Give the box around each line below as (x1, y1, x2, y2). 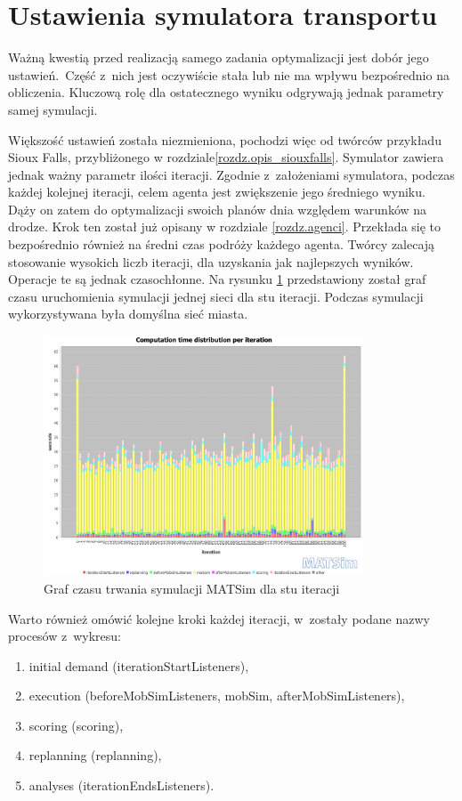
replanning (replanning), (28, 746, 162, 765)
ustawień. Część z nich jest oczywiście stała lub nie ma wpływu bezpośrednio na (8, 65, 450, 84)
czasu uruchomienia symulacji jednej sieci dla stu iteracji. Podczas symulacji (8, 287, 424, 305)
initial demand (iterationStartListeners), (28, 656, 249, 675)
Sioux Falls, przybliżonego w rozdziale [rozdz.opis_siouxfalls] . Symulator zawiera (8, 148, 444, 166)
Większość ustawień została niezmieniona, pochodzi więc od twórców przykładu (8, 130, 442, 149)
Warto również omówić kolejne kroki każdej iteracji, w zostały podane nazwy (8, 609, 430, 627)
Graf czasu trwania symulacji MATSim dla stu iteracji (44, 578, 340, 597)
